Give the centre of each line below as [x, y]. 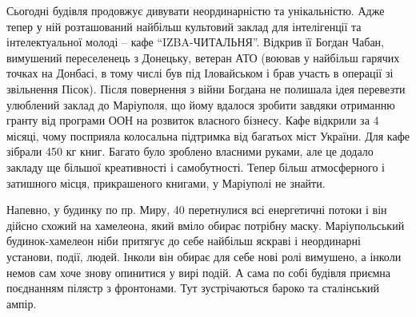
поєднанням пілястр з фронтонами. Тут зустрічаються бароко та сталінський [193, 288]
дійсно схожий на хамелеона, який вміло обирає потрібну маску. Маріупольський [206, 225]
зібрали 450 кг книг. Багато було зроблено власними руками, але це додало [190, 151]
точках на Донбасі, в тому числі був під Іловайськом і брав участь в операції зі [200, 73]
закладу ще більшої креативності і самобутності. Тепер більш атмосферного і [196, 166]
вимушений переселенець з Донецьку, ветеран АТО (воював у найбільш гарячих [203, 57]
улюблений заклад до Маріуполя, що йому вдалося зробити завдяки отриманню [201, 104]
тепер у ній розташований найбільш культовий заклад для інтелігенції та [184, 26]
